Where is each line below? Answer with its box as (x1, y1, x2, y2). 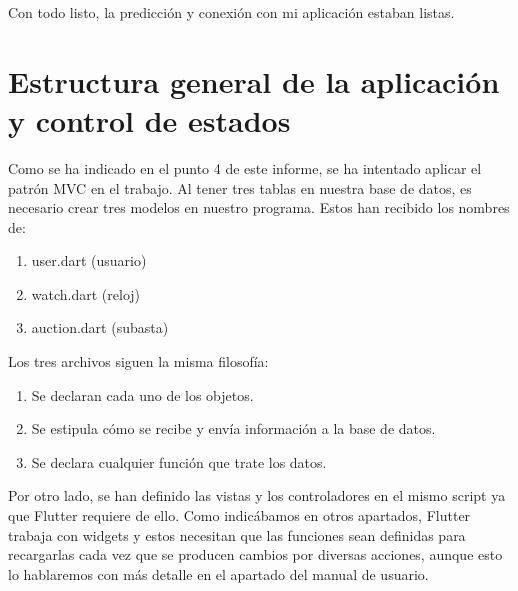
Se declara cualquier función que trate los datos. (31, 451, 327, 472)
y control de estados (8, 99, 291, 140)
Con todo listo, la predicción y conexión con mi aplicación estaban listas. (8, 2, 455, 22)
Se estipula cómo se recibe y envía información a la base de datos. (31, 418, 436, 439)
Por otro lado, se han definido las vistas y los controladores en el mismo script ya (8, 485, 506, 506)
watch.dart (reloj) (31, 283, 141, 304)
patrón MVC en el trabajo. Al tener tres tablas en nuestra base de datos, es (8, 177, 472, 198)
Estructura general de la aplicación (8, 60, 500, 101)
